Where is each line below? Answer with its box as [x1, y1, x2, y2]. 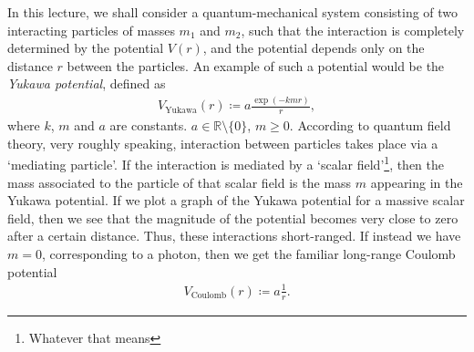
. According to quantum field [289, 116, 451, 135]
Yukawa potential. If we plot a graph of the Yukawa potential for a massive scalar [7, 191, 465, 210]
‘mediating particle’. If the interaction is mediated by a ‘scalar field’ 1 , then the [7, 152, 445, 173]
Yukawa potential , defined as [7, 74, 166, 93]
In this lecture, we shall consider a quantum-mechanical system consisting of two [7, 3, 459, 21]
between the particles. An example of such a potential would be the [67, 56, 445, 75]
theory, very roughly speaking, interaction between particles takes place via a [7, 133, 438, 152]
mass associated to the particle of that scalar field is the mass [7, 172, 352, 192]
